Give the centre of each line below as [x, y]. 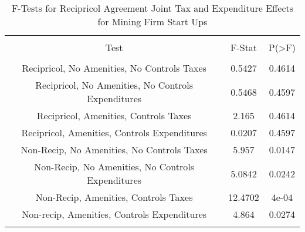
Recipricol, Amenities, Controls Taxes [114, 115]
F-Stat [244, 47]
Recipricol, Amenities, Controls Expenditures [114, 132]
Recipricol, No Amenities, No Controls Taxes [114, 68]
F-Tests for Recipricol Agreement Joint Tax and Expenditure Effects [152, 8]
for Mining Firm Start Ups [152, 21]
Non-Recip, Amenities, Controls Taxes [114, 197]
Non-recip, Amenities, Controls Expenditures [114, 214]
